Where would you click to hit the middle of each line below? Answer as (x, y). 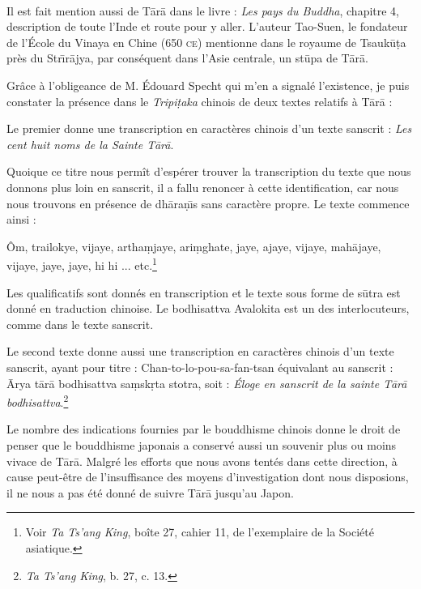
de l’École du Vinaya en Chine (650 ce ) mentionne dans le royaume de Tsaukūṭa (206, 42)
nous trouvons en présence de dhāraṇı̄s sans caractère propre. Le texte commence (208, 203)
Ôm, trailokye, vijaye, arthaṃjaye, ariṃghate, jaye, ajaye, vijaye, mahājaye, (194, 246)
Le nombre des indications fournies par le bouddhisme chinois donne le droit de (204, 429)
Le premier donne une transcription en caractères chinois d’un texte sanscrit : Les (209, 128)
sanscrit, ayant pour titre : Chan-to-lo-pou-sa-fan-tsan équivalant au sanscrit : (200, 367)
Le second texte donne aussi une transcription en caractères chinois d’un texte (200, 351)
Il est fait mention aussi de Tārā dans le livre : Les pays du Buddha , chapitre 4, (203, 10)
